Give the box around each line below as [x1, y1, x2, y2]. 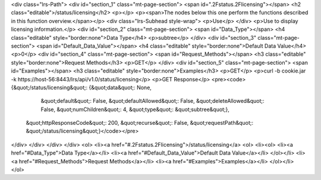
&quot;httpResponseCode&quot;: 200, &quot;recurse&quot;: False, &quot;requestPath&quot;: [26, 119, 254, 127]
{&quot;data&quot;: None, [89, 84, 152, 91]
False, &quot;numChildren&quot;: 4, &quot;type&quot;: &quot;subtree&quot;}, [40, 106, 230, 113]
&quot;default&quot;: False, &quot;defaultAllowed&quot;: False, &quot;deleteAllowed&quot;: [40, 97, 265, 105]
